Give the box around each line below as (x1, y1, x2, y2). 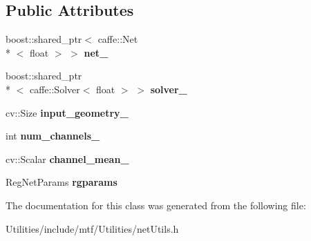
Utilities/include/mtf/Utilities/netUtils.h (6, 221, 179, 235)
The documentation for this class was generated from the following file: (6, 197, 306, 212)
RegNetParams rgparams (6, 175, 117, 189)
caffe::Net (97, 32, 138, 46)
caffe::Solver (29, 81, 80, 96)
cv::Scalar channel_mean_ (6, 151, 129, 166)
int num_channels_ (6, 128, 100, 143)
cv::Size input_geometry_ (6, 105, 129, 119)
